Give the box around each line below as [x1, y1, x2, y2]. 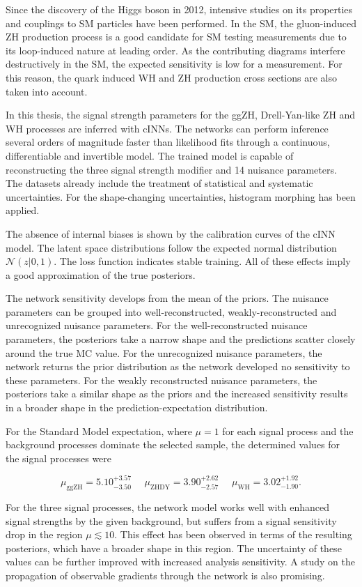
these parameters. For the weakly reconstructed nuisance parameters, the [6, 372, 317, 387]
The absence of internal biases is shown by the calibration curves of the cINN [6, 226, 336, 241]
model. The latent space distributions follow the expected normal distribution [6, 240, 337, 254]
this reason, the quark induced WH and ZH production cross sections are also [6, 70, 337, 84]
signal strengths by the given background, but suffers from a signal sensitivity [6, 513, 337, 528]
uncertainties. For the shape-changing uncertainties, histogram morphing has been [6, 189, 356, 204]
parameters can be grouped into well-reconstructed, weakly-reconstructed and [6, 304, 337, 319]
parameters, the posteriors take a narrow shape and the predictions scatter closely [6, 332, 356, 346]
